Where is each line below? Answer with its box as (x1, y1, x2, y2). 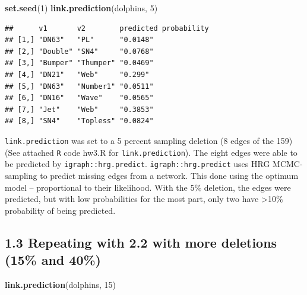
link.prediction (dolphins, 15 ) (5, 278, 116, 290)
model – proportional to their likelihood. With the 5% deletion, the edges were (5, 181, 291, 193)
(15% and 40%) (5, 251, 101, 269)
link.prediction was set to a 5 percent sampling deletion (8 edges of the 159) (5, 134, 293, 146)
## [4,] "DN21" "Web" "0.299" (5, 70, 150, 79)
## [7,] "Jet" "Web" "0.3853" (5, 105, 154, 114)
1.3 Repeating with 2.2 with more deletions (5, 233, 277, 251)
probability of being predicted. (5, 204, 116, 216)
